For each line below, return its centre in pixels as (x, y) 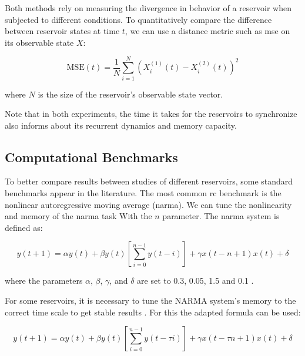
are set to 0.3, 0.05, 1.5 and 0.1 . (195, 281)
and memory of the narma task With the (78, 216)
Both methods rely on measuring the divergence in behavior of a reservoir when (148, 8)
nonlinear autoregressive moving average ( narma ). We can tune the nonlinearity (148, 204)
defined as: (24, 227)
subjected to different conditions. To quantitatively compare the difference (138, 19)
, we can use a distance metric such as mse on (207, 31)
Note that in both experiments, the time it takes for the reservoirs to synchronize (151, 114)
